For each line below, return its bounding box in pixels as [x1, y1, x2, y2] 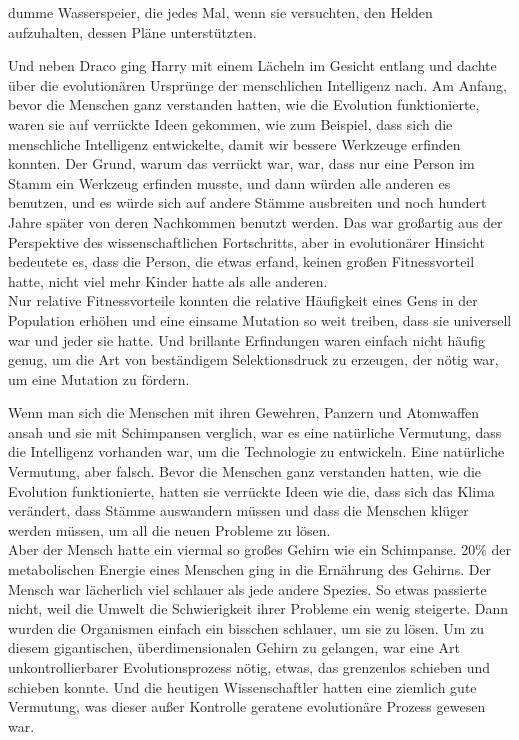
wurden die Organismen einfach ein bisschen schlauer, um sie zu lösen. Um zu [8, 617, 485, 638]
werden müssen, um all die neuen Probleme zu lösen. [8, 519, 331, 540]
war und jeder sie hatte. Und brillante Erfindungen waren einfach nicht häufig [8, 329, 485, 350]
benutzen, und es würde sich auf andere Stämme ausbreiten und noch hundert [8, 192, 487, 213]
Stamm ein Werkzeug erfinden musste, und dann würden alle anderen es [8, 172, 451, 193]
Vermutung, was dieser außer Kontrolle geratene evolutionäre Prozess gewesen [8, 696, 486, 717]
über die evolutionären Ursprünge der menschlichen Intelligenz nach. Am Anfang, [8, 74, 507, 95]
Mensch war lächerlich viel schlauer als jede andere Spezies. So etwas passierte [8, 578, 487, 599]
